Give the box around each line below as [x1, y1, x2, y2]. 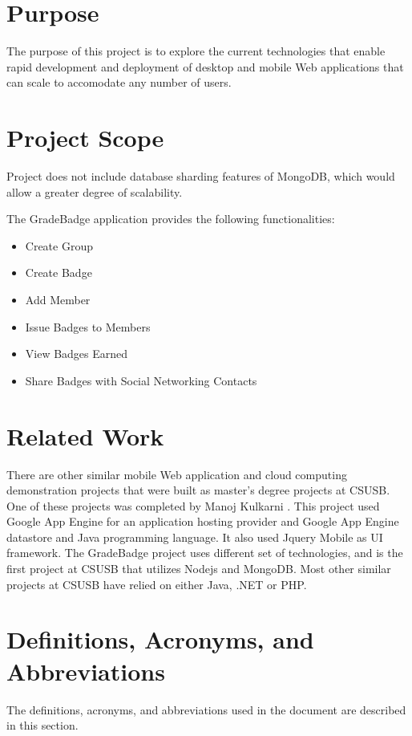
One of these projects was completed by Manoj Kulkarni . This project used [6, 497, 380, 514]
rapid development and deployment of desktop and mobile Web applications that [6, 58, 404, 75]
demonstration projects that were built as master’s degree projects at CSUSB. [6, 482, 390, 498]
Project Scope [6, 121, 164, 154]
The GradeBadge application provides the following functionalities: [6, 210, 335, 227]
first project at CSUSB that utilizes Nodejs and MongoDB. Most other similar [6, 560, 391, 577]
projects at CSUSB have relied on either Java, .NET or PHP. [6, 575, 307, 592]
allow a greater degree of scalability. [6, 183, 183, 200]
